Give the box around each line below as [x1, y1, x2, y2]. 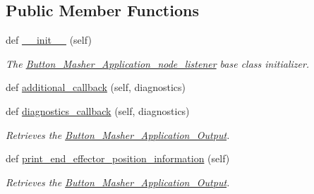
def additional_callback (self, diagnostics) [6, 80, 186, 95]
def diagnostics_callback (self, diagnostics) [6, 103, 190, 118]
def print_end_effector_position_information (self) [6, 151, 230, 166]
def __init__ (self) [6, 32, 92, 47]
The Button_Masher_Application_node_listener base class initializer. [6, 56, 310, 71]
